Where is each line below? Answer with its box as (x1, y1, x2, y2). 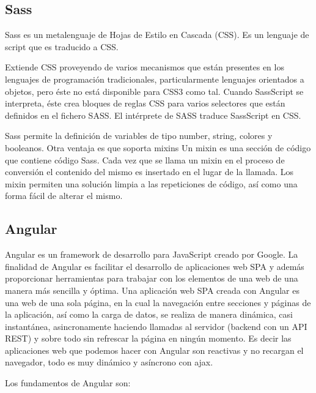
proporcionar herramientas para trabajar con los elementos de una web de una (5, 272, 298, 285)
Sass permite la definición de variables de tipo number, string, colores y (5, 129, 273, 142)
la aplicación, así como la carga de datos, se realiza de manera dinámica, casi (5, 308, 293, 321)
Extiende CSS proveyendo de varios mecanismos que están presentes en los (5, 61, 284, 73)
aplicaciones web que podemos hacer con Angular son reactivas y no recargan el (5, 343, 304, 356)
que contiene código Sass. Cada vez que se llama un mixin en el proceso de (5, 153, 285, 166)
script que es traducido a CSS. (5, 40, 119, 53)
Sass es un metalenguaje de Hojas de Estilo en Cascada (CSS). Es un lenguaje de (5, 28, 309, 41)
